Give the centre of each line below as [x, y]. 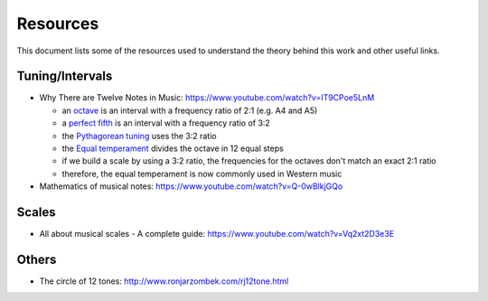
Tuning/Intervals [65, 76]
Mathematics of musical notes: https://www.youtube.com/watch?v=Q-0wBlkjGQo [191, 186]
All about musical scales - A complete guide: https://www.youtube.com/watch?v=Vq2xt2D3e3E [217, 234]
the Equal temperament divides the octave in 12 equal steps [173, 148]
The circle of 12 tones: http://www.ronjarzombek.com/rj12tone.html [164, 281]
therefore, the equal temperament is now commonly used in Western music [202, 174]
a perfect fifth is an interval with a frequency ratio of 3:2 [166, 123]
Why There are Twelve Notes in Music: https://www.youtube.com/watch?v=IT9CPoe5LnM [207, 98]
